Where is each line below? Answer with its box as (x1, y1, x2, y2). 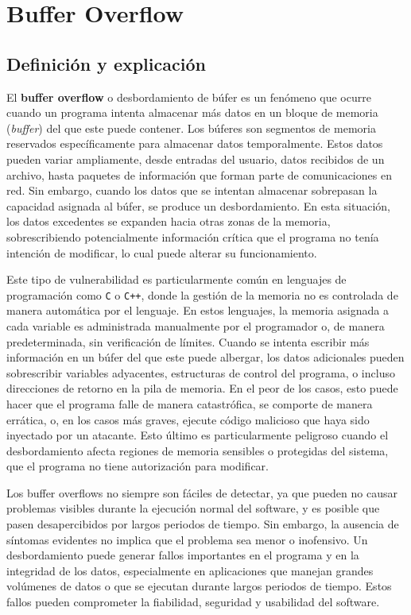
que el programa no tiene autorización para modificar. (6, 458, 269, 474)
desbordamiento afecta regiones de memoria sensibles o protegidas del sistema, (6, 442, 389, 458)
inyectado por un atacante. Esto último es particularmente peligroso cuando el (6, 427, 389, 443)
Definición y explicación (6, 51, 206, 75)
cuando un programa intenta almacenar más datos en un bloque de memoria (6, 104, 378, 121)
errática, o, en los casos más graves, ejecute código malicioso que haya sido (6, 411, 370, 427)
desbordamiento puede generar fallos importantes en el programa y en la (6, 547, 359, 563)
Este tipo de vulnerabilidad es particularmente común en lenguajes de (6, 271, 347, 288)
